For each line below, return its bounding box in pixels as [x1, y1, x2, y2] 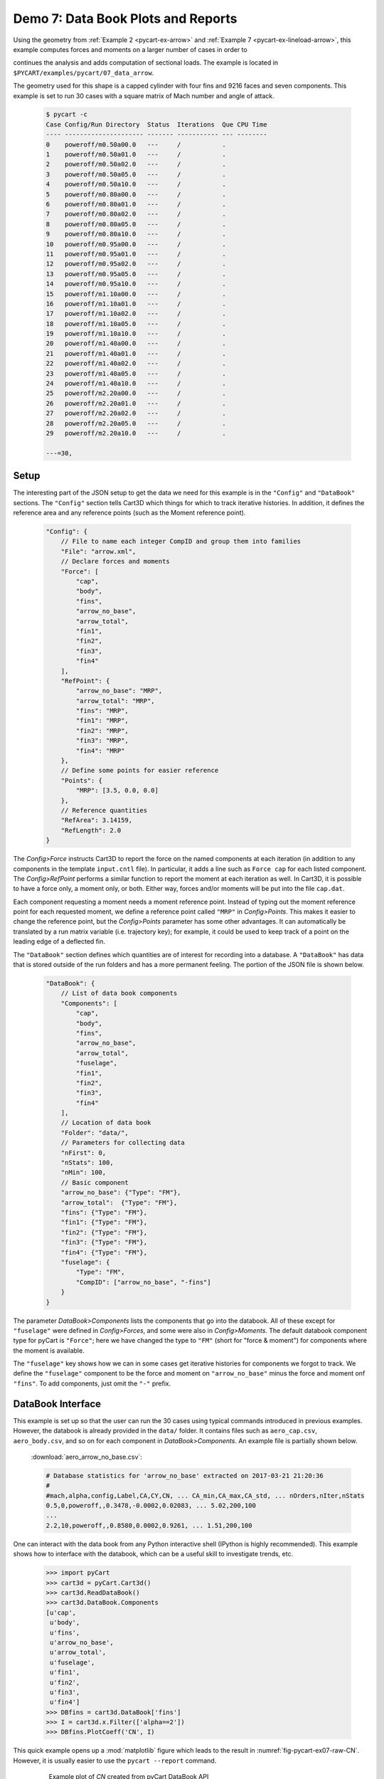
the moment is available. [13, 1346, 85, 1355]
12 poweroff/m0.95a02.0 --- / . [46, 260, 227, 268]
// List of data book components [60, 989, 178, 998]
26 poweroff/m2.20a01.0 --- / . [46, 399, 227, 407]
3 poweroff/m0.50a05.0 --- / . [46, 170, 227, 178]
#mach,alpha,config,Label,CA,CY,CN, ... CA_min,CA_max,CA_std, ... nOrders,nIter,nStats [46, 1492, 366, 1499]
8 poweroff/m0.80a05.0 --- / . [46, 220, 227, 228]
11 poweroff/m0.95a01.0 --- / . [46, 250, 227, 258]
